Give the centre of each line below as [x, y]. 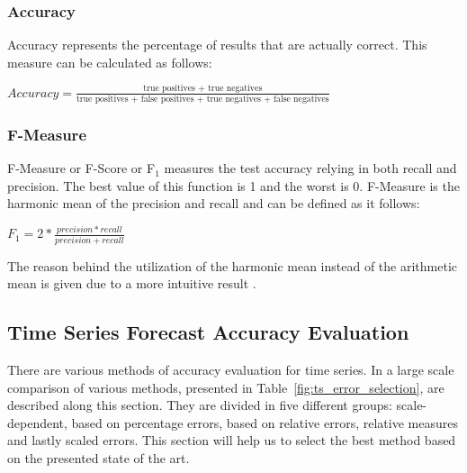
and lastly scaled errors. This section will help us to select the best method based [232, 440]
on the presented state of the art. [99, 458]
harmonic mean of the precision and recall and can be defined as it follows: [214, 203]
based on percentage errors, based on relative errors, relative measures [265, 422]
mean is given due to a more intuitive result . [132, 283]
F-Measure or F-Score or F [81, 168]
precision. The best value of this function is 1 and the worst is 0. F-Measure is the [233, 185]
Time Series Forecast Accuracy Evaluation [208, 332]
